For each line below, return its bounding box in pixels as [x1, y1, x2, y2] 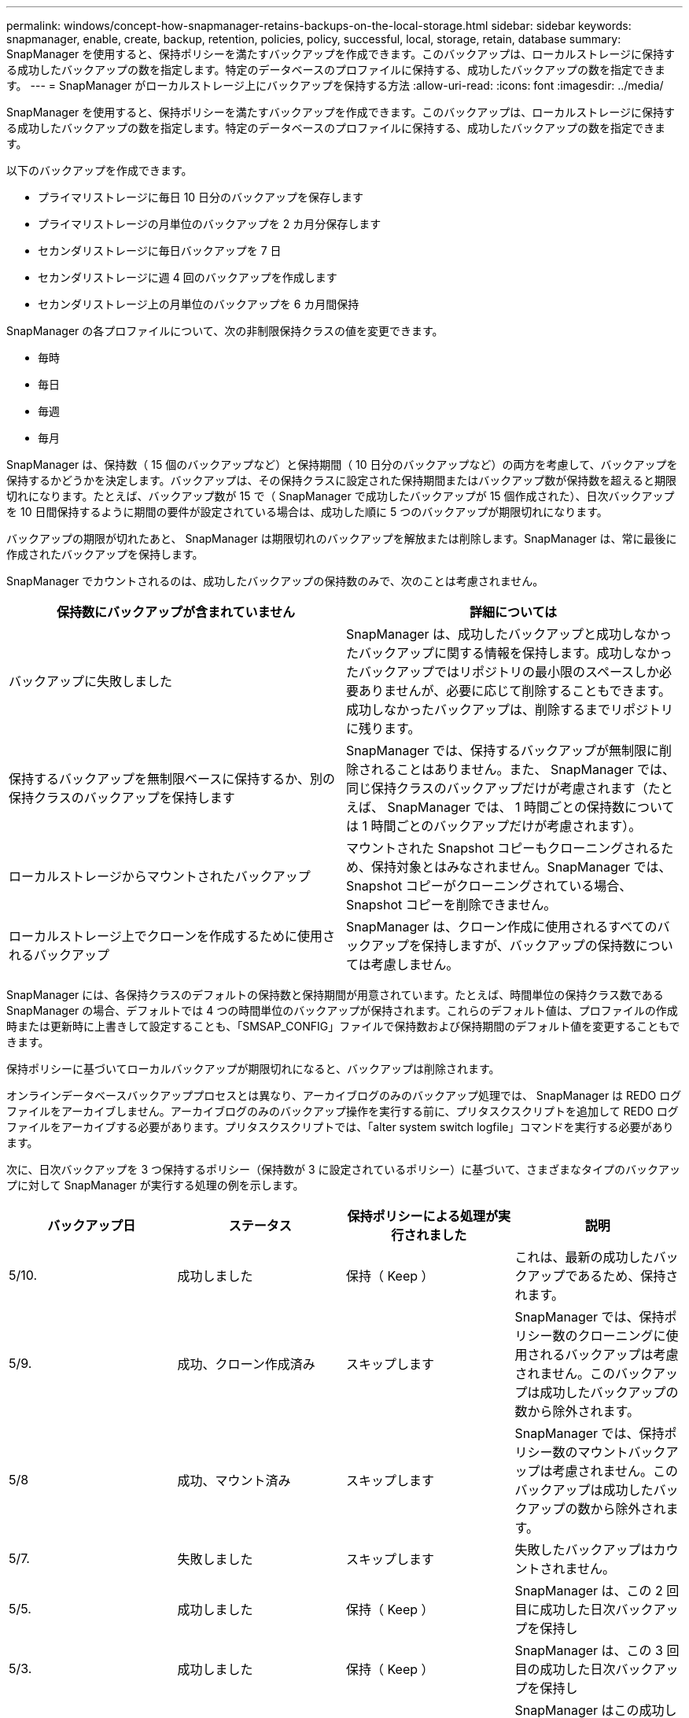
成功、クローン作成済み [177, 1356, 315, 1372]
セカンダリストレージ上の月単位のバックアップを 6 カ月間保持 [38, 297, 359, 311]
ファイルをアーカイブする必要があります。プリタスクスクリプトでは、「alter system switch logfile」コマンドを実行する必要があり [6, 1120, 674, 1134]
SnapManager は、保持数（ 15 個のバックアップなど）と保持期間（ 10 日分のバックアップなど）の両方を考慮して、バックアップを [6, 458, 678, 471]
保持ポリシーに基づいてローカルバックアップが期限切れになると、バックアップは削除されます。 [6, 1062, 500, 1075]
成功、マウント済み [177, 1473, 291, 1488]
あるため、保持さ [577, 1268, 679, 1284]
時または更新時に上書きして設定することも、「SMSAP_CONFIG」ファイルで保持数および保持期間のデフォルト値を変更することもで [6, 1019, 680, 1033]
